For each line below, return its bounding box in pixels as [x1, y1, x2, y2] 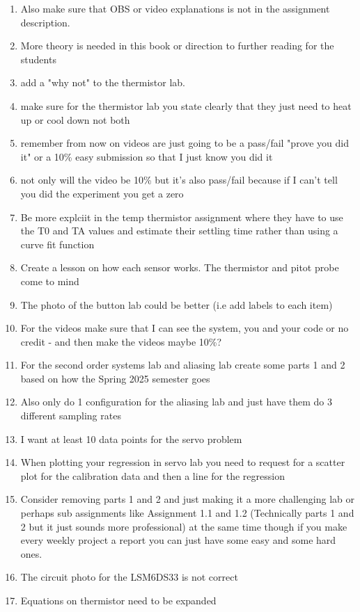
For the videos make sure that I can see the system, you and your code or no [20, 321, 349, 335]
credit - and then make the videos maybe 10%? [20, 334, 222, 348]
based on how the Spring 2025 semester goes [20, 371, 210, 385]
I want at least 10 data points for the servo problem [20, 431, 242, 446]
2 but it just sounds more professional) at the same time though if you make [20, 519, 347, 533]
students [20, 51, 56, 66]
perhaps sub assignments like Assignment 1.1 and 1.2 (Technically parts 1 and [20, 506, 354, 520]
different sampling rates [20, 408, 121, 423]
